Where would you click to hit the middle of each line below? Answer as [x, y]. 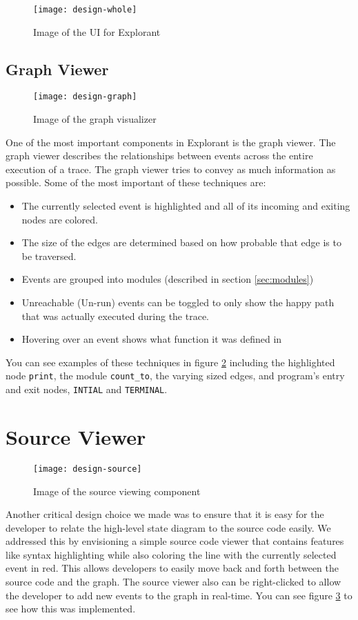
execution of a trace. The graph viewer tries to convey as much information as [171, 169]
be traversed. [49, 256]
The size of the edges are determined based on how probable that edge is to [181, 242]
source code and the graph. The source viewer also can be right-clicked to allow [173, 582]
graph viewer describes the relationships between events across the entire [159, 156]
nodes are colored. [60, 219]
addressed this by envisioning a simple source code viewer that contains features [175, 541]
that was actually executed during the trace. [116, 316]
